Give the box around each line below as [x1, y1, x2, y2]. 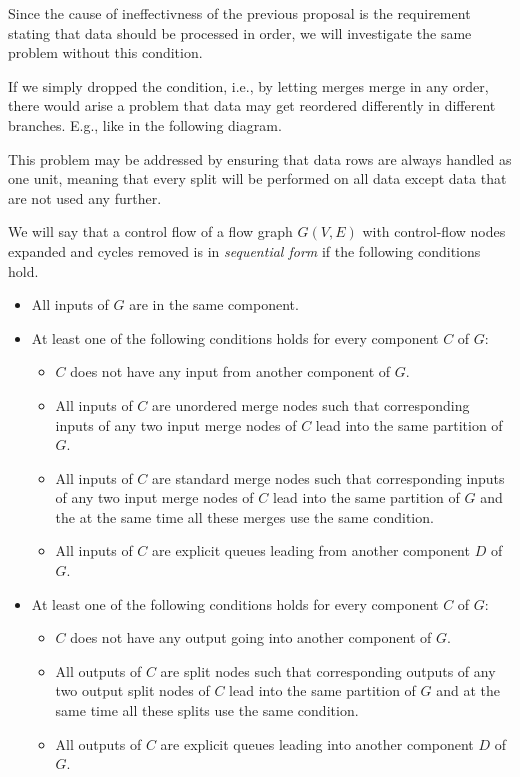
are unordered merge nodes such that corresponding [152, 394, 470, 415]
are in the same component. [129, 294, 299, 315]
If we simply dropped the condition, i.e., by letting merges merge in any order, [8, 75, 489, 96]
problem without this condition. [8, 42, 203, 63]
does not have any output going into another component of [70, 627, 432, 648]
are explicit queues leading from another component [152, 540, 470, 561]
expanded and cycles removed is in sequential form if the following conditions [8, 240, 481, 261]
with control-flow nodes [362, 221, 506, 242]
